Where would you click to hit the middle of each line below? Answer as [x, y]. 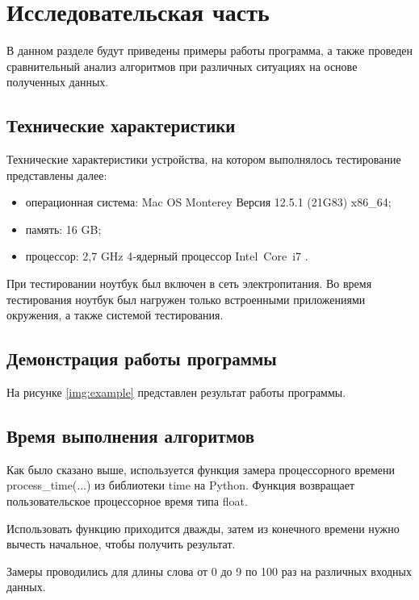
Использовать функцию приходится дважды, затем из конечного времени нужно [203, 528]
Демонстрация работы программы [142, 358]
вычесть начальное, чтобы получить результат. [121, 544]
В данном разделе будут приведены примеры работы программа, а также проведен [210, 50]
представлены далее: [57, 175]
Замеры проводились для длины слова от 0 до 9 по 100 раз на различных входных [209, 571]
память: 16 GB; [63, 229]
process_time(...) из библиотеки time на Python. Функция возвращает [181, 485]
